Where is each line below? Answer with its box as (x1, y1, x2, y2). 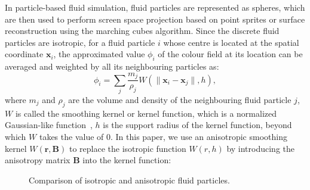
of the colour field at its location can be (158, 48, 303, 60)
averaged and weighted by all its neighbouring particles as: (5, 60, 219, 73)
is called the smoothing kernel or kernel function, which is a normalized (15, 107, 277, 119)
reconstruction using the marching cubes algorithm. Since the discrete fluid (5, 24, 280, 37)
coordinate (5, 48, 44, 60)
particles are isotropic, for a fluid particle (5, 36, 155, 48)
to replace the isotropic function (69, 142, 186, 154)
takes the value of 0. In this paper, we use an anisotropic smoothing (39, 130, 287, 142)
